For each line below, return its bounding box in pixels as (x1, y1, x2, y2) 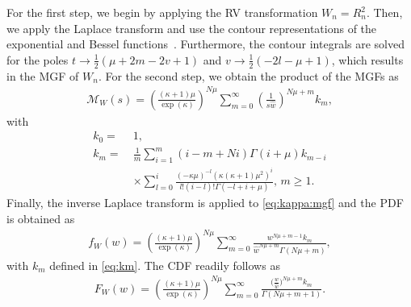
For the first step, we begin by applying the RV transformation (6, 4, 318, 20)
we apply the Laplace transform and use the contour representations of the (6, 19, 377, 36)
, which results (331, 51, 404, 68)
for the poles (6, 51, 69, 68)
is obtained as (6, 210, 75, 226)
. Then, (366, 4, 403, 20)
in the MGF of (6, 67, 79, 84)
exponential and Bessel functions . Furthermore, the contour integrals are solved (6, 35, 405, 52)
